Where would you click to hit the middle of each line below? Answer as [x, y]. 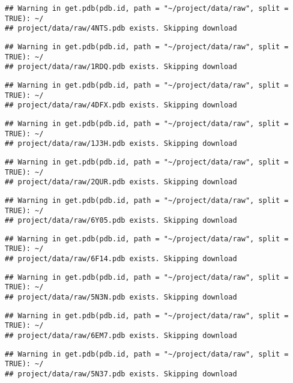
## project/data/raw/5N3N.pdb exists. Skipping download [121, 297]
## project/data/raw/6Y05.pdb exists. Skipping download [121, 221]
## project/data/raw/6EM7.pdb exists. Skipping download [121, 336]
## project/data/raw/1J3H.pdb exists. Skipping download [121, 144]
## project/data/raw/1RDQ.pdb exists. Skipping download [121, 67]
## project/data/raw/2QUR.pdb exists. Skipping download [121, 182]
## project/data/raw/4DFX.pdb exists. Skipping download [121, 105]
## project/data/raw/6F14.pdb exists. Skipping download [121, 259]
